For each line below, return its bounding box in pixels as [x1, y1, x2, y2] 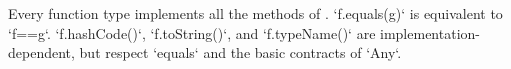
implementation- [380, 22, 480, 43]
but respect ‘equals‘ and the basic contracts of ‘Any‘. [79, 42, 402, 63]
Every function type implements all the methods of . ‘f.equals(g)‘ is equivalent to [8, 3, 503, 23]
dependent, [8, 42, 75, 63]
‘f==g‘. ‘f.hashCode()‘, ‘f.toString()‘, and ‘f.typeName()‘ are [8, 22, 376, 43]
